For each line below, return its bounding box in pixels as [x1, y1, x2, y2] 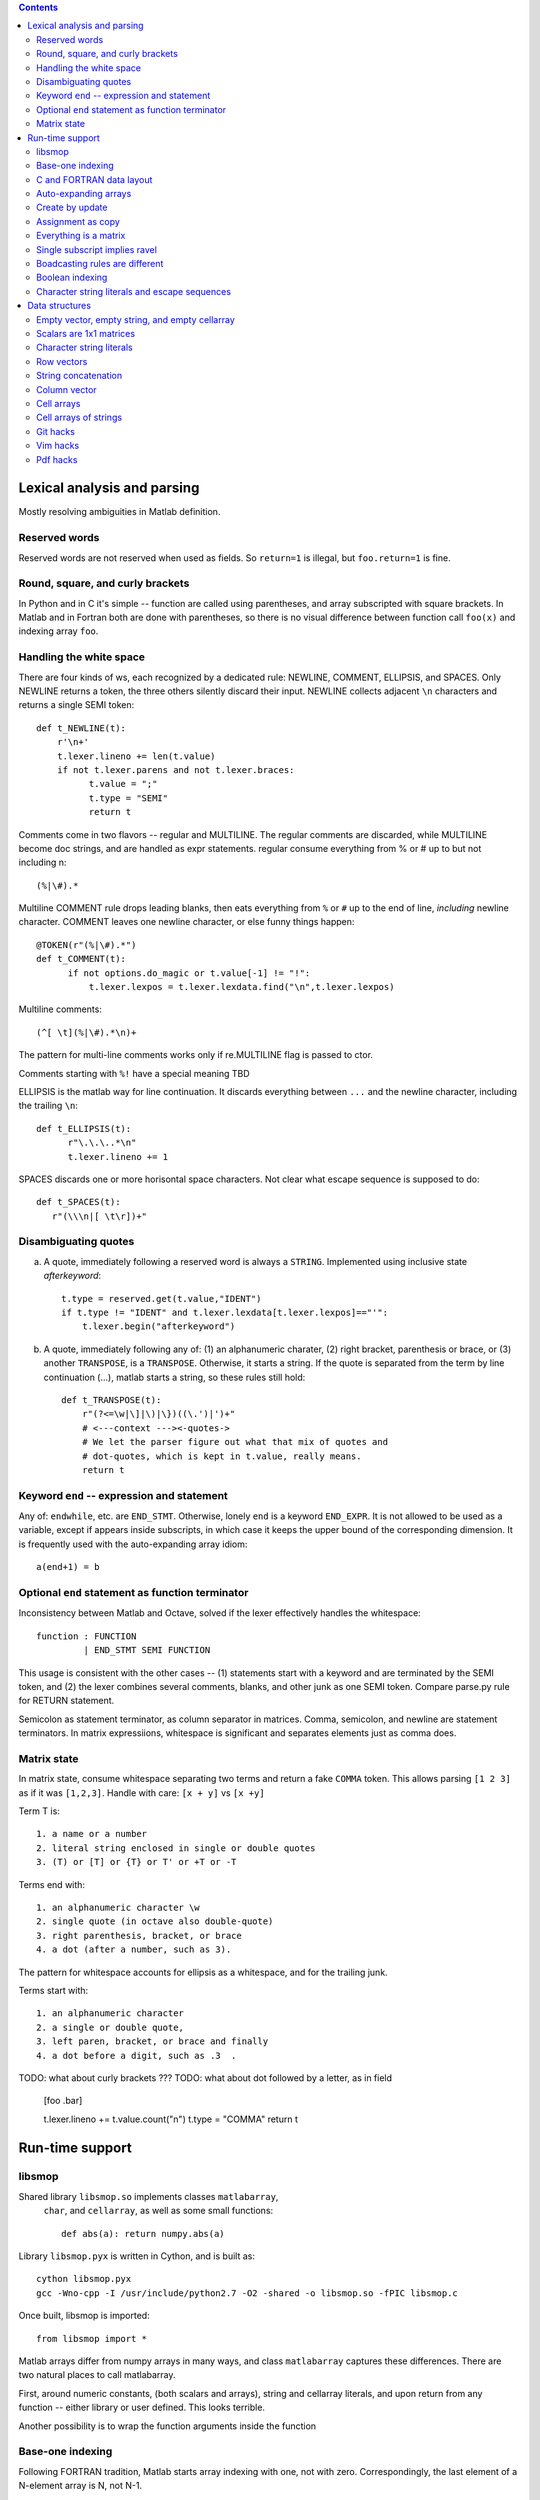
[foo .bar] [43, 2095, 83, 2107]
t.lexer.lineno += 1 [67, 1151, 169, 1162]
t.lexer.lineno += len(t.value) [56, 750, 216, 762]
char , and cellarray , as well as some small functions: [43, 2205, 274, 2217]
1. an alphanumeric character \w [36, 1902, 200, 1913]
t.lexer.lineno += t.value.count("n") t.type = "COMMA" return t [43, 2113, 299, 2125]
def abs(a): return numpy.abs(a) [61, 2228, 225, 2239]
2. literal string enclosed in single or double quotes [36, 1842, 316, 1854]
